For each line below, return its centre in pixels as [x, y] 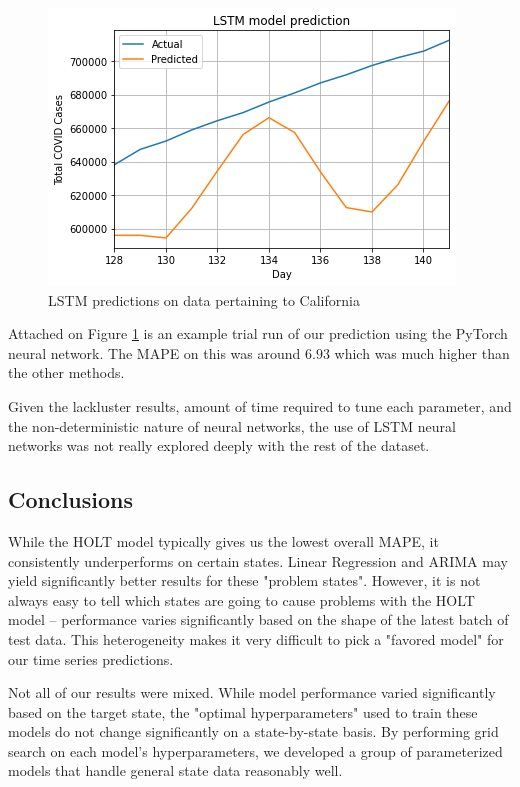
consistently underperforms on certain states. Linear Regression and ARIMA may [258, 560]
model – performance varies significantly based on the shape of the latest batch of [258, 619]
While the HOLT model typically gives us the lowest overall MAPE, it [223, 540]
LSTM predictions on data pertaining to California [204, 299]
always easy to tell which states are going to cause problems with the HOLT [241, 599]
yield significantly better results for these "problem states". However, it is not [244, 580]
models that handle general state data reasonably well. [175, 770]
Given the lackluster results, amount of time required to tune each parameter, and [260, 405]
